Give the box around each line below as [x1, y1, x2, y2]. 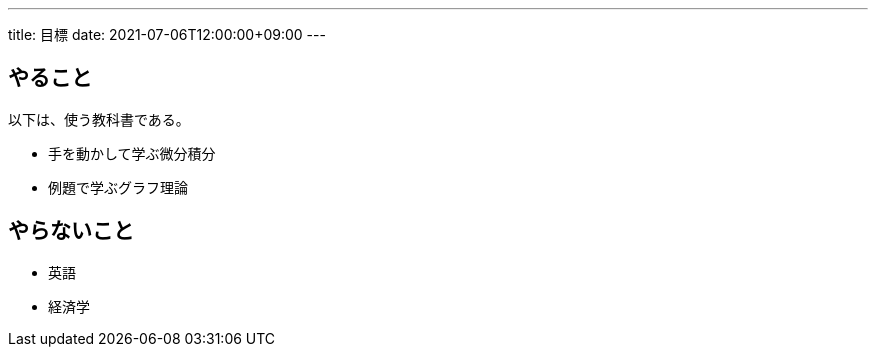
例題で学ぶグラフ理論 [48, 178, 188, 196]
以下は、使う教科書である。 [8, 110, 190, 128]
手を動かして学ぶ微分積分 [48, 144, 216, 162]
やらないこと [8, 218, 134, 244]
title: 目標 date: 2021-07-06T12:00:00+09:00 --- [8, 26, 326, 43]
